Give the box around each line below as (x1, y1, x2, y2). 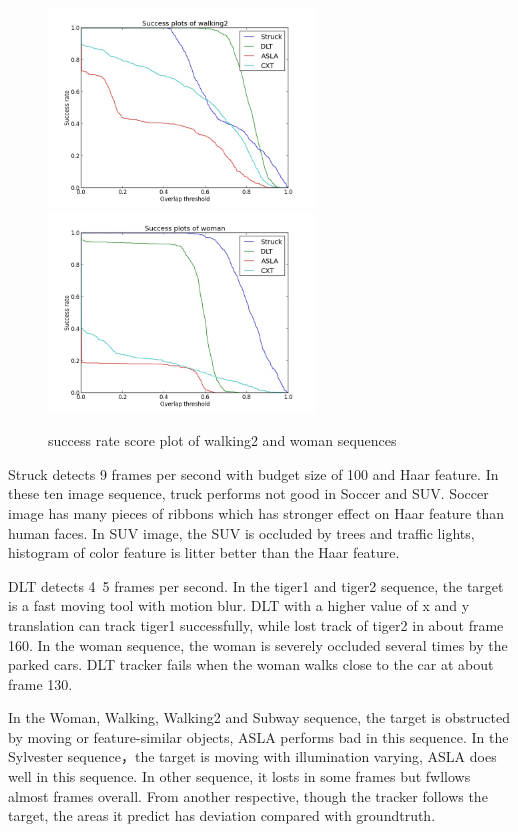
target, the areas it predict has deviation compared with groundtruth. (8, 805, 436, 826)
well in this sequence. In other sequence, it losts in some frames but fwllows (8, 766, 471, 787)
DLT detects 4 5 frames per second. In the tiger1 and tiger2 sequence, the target (8, 575, 504, 596)
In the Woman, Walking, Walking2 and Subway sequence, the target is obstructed (8, 707, 511, 728)
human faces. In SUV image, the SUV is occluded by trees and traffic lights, (8, 522, 475, 543)
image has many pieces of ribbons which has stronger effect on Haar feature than (8, 502, 504, 523)
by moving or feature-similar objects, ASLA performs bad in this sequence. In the (8, 726, 509, 747)
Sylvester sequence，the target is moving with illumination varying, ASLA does (8, 746, 497, 767)
